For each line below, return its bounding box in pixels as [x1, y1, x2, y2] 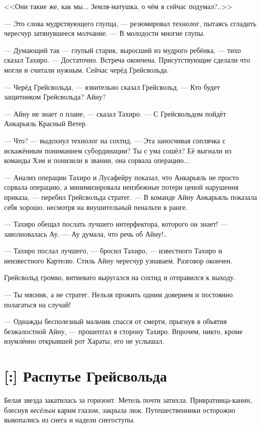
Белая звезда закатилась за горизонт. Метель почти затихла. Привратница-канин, [4, 395, 252, 405]
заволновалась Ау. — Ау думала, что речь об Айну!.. [4, 228, 168, 239]
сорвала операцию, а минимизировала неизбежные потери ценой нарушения [4, 182, 239, 192]
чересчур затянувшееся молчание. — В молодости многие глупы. [4, 28, 205, 38]
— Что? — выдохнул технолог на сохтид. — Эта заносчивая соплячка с [4, 135, 226, 145]
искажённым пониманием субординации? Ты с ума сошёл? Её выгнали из [4, 145, 232, 155]
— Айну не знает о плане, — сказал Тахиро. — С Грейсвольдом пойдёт [4, 108, 226, 119]
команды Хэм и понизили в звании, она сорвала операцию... [4, 155, 190, 166]
